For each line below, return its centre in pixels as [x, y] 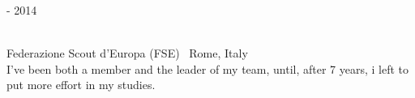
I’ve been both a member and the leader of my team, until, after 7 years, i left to [208, 68]
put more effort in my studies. [81, 85]
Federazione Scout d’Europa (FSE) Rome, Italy [127, 53]
